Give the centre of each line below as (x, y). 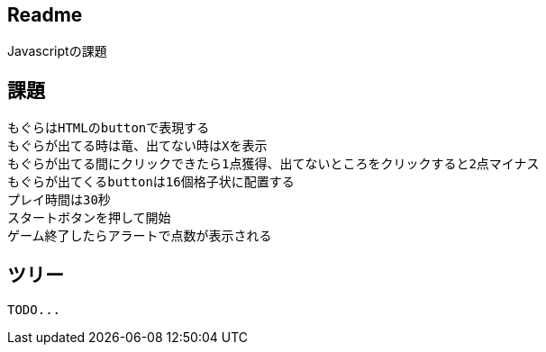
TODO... (34, 310)
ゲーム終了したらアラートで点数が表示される (140, 236)
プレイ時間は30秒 (59, 200)
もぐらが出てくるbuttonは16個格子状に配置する (151, 182)
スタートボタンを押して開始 (89, 218)
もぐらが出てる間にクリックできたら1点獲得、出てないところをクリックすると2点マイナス (273, 164)
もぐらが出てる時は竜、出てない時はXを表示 (137, 146)
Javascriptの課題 (57, 51)
